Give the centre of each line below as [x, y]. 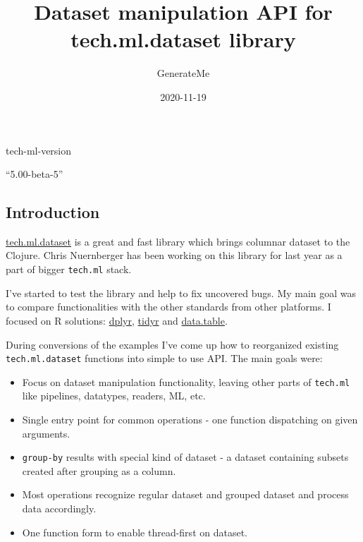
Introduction [53, 212]
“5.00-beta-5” [35, 174]
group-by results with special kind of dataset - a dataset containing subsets [185, 457]
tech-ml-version [39, 150]
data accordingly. [59, 508]
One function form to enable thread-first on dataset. [135, 532]
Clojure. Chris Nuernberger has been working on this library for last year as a [174, 255]
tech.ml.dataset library [183, 39]
